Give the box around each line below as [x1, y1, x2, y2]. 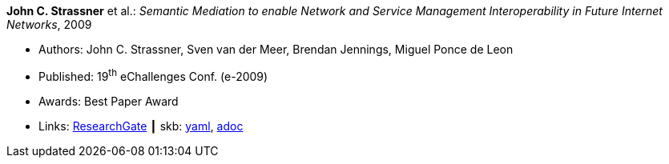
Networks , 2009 [6, 18, 92, 31]
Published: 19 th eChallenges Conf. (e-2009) [38, 67, 268, 83]
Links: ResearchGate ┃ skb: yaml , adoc [38, 118, 244, 133]
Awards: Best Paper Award [38, 94, 179, 108]
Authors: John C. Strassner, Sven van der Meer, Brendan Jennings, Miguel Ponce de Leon [38, 42, 514, 56]
